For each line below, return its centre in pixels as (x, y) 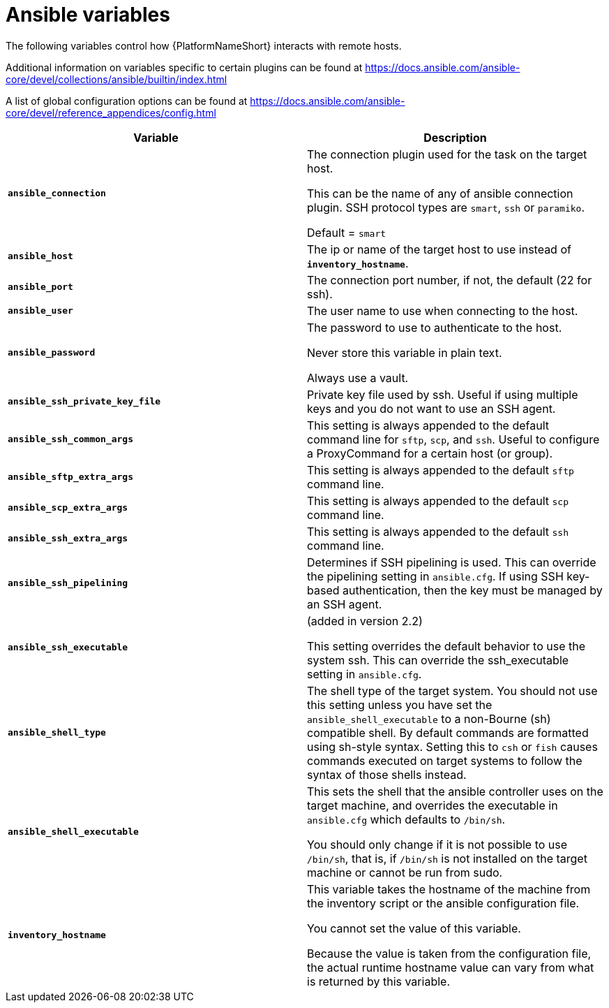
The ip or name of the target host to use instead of (439, 249)
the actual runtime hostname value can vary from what (451, 967)
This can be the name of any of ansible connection (440, 193)
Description (455, 137)
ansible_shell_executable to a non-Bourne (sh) (429, 718)
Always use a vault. (358, 378)
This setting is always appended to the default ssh (438, 531)
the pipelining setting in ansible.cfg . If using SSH (435, 576)
